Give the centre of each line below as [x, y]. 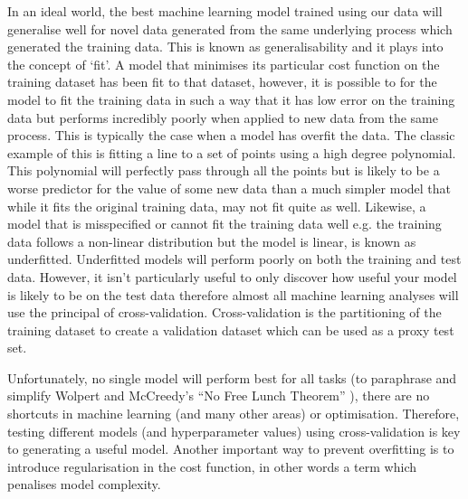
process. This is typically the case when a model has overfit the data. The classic [231, 135]
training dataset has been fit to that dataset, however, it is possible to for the [222, 82]
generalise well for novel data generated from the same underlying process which [230, 28]
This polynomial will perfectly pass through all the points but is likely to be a [224, 170]
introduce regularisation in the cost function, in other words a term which [212, 466]
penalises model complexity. [84, 484]
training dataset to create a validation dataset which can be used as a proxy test [231, 330]
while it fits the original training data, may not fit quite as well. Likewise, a [217, 206]
